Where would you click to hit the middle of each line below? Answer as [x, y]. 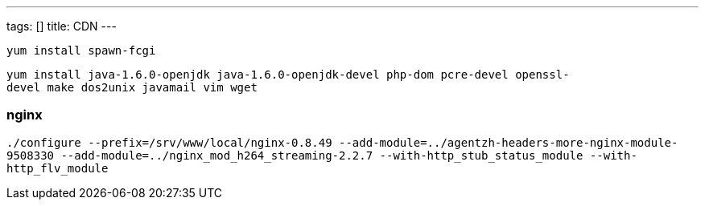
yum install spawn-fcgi [81, 50]
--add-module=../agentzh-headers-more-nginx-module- [509, 142]
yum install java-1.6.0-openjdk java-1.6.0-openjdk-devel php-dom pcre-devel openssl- [288, 75]
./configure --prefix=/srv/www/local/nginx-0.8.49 [169, 142]
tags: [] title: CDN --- [62, 26]
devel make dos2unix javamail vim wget [132, 87]
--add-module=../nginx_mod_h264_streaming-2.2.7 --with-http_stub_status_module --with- [349, 155]
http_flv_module [58, 168]
